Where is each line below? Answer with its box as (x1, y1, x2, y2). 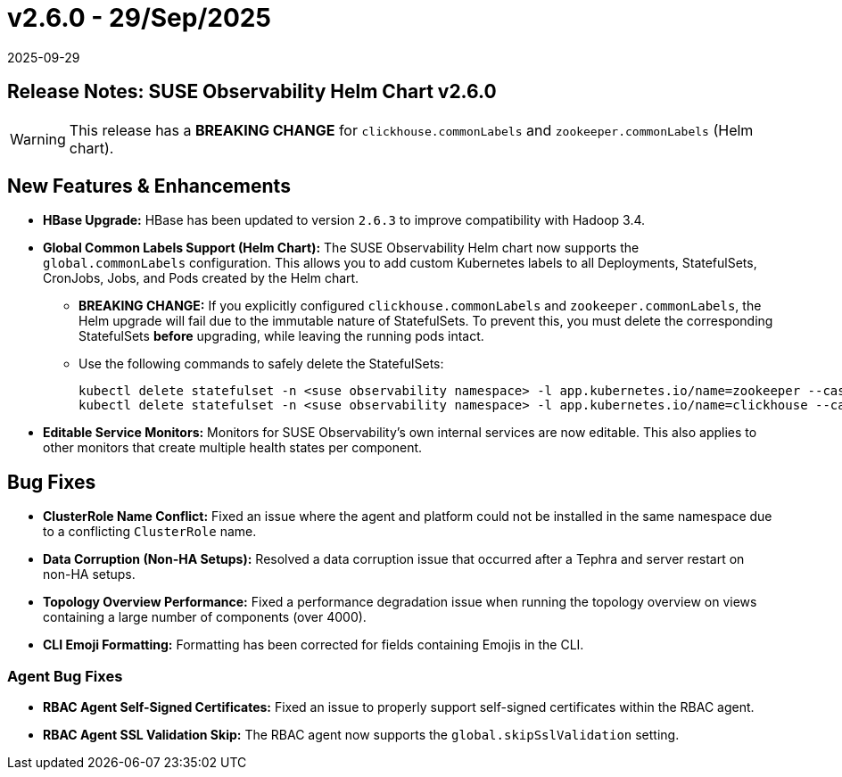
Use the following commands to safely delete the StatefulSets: (78, 356, 444, 372)
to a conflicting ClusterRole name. (43, 524, 257, 540)
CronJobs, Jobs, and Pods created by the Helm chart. (43, 270, 359, 286)
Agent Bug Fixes (7, 666, 123, 685)
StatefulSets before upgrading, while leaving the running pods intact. (78, 328, 484, 344)
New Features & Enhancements (7, 175, 291, 198)
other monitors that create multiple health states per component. (43, 440, 423, 456)
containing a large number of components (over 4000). (43, 609, 367, 625)
